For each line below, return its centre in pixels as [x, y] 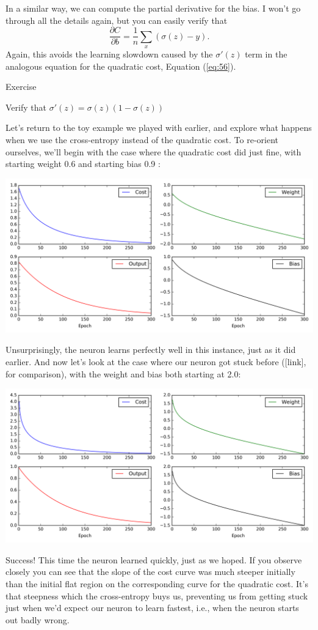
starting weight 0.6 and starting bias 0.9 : [83, 164]
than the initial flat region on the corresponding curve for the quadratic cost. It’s [157, 583]
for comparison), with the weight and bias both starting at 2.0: [123, 373]
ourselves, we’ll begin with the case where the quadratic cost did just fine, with [154, 151]
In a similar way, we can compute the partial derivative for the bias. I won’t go [153, 8]
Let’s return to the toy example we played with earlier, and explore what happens [159, 128]
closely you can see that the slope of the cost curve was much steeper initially [150, 572]
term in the [266, 54]
